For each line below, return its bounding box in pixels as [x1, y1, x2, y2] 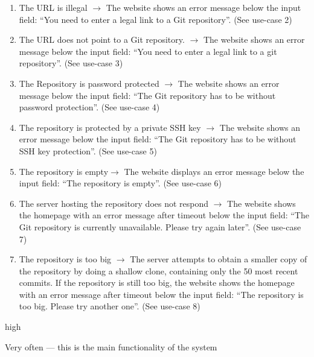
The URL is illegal [19, 1, 88, 13]
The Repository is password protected [19, 77, 159, 89]
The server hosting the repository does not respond [19, 197, 209, 209]
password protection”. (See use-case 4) [19, 101, 160, 113]
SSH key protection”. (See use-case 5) [19, 144, 157, 157]
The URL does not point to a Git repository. [19, 33, 185, 46]
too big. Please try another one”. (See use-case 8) [19, 300, 200, 312]
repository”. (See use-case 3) [19, 57, 123, 69]
